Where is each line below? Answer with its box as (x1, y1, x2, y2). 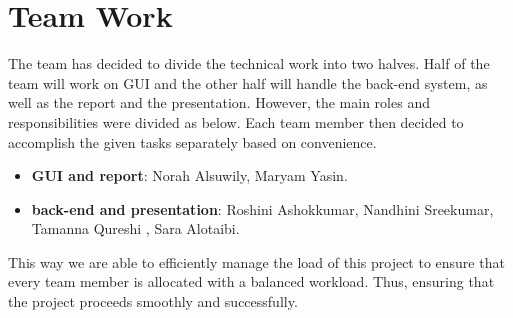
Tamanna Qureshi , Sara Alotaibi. (31, 218, 240, 239)
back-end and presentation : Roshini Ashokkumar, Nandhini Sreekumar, (31, 198, 494, 219)
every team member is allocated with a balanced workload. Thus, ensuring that (8, 271, 495, 292)
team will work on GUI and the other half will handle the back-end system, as (8, 72, 488, 93)
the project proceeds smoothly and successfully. (8, 291, 298, 312)
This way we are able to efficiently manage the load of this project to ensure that (8, 251, 505, 272)
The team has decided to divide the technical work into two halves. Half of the (8, 53, 490, 74)
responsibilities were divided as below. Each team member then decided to (8, 111, 464, 132)
